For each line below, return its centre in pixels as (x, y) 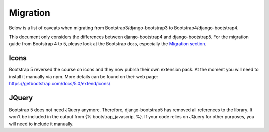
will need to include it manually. (42, 124)
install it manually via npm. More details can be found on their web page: (84, 76)
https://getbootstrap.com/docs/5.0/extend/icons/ (60, 84)
